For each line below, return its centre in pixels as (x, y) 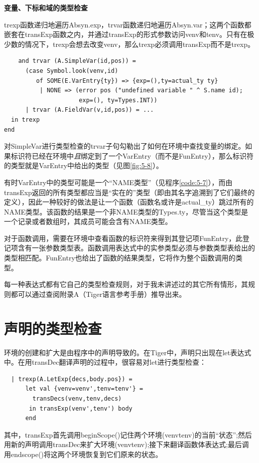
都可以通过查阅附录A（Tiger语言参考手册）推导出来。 (98, 294)
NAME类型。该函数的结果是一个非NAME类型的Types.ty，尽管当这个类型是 (126, 211)
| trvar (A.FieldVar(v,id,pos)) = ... (89, 110)
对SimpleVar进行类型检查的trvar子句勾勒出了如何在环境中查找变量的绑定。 (125, 146)
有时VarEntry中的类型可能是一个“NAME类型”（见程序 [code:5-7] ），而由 (118, 182)
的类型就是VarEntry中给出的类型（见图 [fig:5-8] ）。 (84, 165)
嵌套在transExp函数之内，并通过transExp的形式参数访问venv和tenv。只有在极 (129, 34)
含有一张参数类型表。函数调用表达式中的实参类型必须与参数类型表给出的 (136, 248)
